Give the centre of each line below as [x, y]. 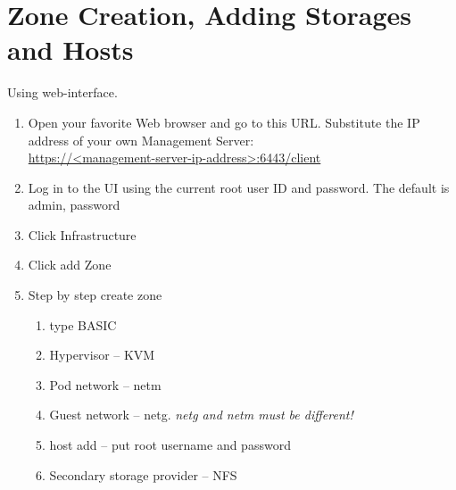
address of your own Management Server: [141, 140]
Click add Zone [70, 265]
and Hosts [70, 50]
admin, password [74, 205]
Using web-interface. [62, 92]
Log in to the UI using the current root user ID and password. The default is [239, 187]
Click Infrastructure [82, 234]
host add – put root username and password [170, 445]
